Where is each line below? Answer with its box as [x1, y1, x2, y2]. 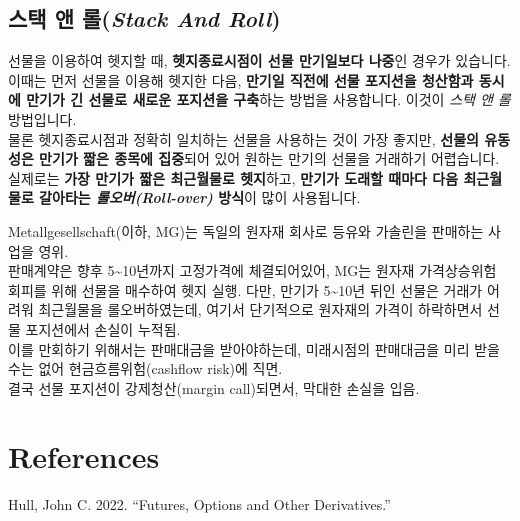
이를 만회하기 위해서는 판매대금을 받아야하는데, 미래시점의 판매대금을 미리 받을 [8, 338, 500, 359]
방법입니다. [8, 108, 77, 129]
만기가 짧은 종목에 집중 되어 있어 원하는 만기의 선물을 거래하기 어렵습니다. [39, 148, 500, 169]
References [8, 436, 160, 477]
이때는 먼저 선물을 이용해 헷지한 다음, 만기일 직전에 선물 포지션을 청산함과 [8, 69, 474, 90]
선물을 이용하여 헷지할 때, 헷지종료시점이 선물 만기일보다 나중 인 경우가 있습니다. [8, 50, 511, 71]
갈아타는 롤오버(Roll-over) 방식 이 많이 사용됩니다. [39, 187, 361, 208]
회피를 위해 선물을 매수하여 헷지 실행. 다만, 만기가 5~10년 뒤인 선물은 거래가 [8, 279, 483, 300]
